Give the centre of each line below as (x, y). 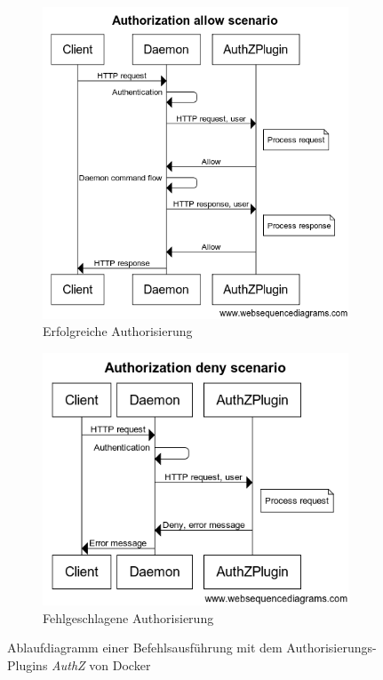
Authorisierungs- (331, 648)
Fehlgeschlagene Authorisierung (128, 617)
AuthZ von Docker (101, 664)
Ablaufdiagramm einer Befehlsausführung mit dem (145, 648)
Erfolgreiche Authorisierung (118, 331)
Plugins (28, 664)
